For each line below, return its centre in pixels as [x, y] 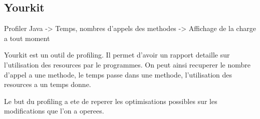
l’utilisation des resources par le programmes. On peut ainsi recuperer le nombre [127, 64]
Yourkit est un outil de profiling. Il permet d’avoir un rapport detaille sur [117, 55]
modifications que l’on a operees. [54, 111]
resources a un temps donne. [48, 84]
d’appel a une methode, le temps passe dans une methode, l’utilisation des [118, 74]
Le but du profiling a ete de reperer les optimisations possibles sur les [111, 101]
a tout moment [27, 38]
